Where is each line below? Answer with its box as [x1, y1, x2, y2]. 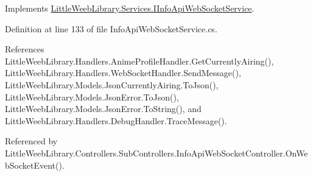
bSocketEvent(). [5, 158, 65, 171]
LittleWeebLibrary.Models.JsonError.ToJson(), [5, 90, 179, 103]
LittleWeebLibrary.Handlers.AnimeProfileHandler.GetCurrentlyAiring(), [5, 54, 274, 67]
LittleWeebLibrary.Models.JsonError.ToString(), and [5, 102, 202, 115]
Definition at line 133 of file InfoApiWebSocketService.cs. [5, 22, 217, 35]
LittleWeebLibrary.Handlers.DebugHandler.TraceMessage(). [5, 114, 227, 127]
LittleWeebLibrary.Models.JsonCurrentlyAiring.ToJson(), [5, 78, 219, 91]
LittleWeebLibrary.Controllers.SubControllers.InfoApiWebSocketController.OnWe [5, 146, 308, 159]
